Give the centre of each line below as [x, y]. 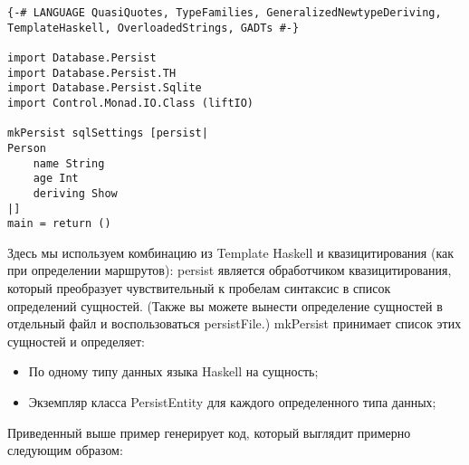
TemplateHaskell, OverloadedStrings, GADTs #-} [153, 28]
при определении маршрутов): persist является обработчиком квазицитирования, [230, 270]
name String [69, 163]
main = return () [59, 224]
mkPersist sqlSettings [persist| [108, 133]
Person [27, 148]
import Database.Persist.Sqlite [105, 88]
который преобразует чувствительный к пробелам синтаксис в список [199, 288]
